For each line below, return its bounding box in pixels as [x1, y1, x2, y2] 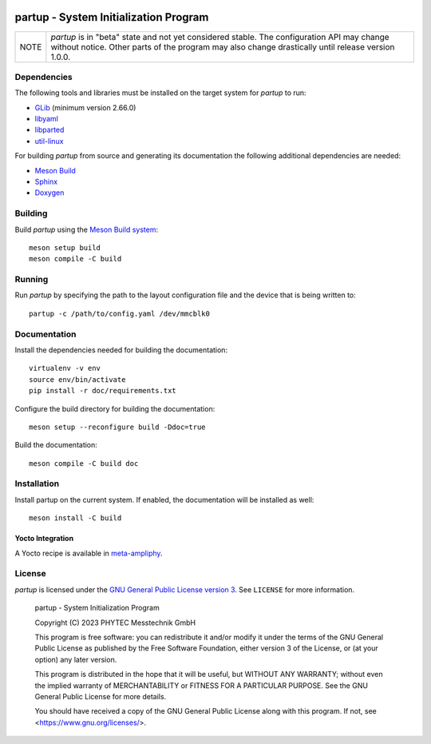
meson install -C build [29, 514, 122, 523]
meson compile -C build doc [29, 459, 139, 467]
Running [14, 274, 49, 285]
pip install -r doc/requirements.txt [29, 386, 177, 396]
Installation [14, 478, 60, 489]
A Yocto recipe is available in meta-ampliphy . [14, 548, 163, 558]
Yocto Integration [14, 534, 74, 543]
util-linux [34, 136, 64, 145]
